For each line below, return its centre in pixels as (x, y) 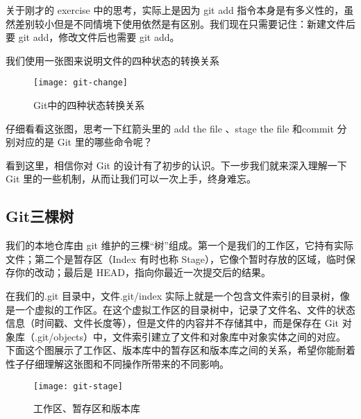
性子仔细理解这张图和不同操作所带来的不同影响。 (117, 363)
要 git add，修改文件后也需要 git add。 (93, 37)
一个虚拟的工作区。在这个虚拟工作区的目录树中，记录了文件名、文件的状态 (185, 309)
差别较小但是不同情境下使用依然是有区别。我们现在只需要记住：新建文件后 (185, 23)
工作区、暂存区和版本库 (87, 408)
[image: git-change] (81, 83)
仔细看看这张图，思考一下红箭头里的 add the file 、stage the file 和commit (170, 128)
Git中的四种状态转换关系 (89, 105)
